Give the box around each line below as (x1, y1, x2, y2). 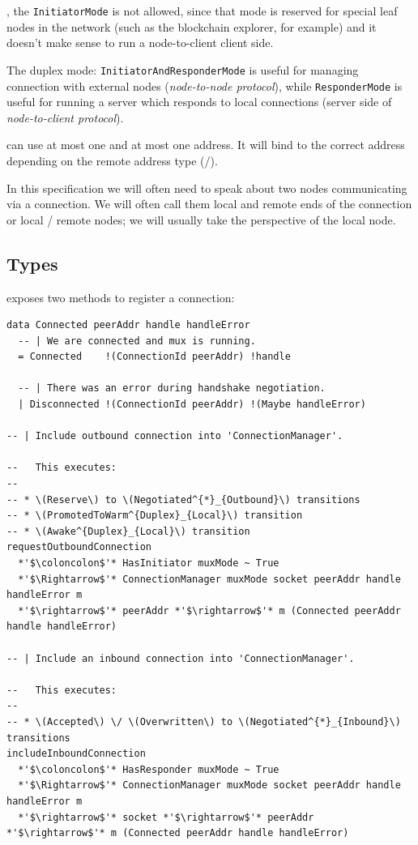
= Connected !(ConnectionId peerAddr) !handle (18, 351, 291, 363)
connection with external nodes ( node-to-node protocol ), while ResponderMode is (6, 77, 403, 94)
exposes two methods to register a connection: (6, 288, 235, 305)
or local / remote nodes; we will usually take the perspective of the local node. (6, 211, 396, 228)
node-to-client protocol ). (6, 109, 124, 126)
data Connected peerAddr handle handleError (6, 319, 250, 331)
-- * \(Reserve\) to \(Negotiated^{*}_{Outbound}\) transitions (6, 493, 360, 506)
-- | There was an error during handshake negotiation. (18, 382, 326, 395)
